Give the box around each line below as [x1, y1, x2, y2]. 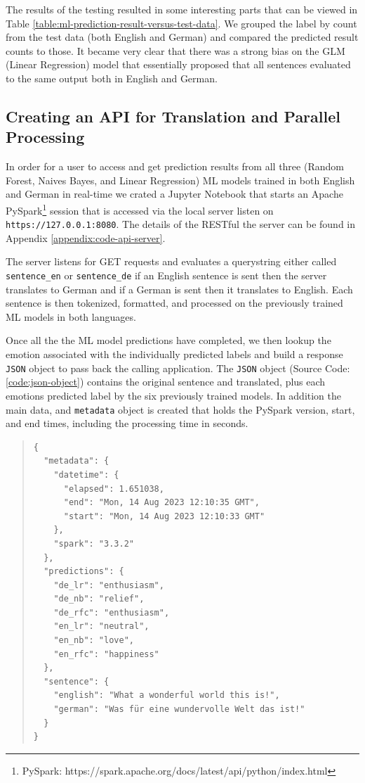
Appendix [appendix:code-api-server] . [6, 230, 166, 245]
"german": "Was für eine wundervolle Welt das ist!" [53, 704, 305, 715]
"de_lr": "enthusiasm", [53, 580, 164, 590]
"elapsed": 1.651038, [63, 483, 164, 494]
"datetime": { [53, 469, 119, 480]
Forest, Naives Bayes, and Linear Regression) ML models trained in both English [6, 172, 355, 187]
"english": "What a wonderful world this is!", [53, 690, 280, 701]
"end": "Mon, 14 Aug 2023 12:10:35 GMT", [63, 497, 260, 508]
